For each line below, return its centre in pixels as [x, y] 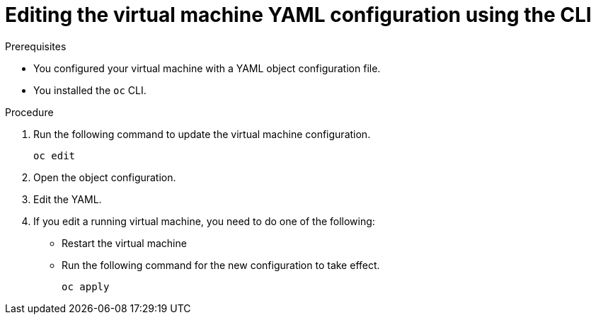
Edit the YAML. [68, 199]
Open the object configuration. [105, 177]
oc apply [86, 286]
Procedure [29, 112]
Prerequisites [36, 46]
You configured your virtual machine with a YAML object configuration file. [207, 68]
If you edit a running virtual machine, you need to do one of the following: [204, 221]
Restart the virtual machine [124, 243]
